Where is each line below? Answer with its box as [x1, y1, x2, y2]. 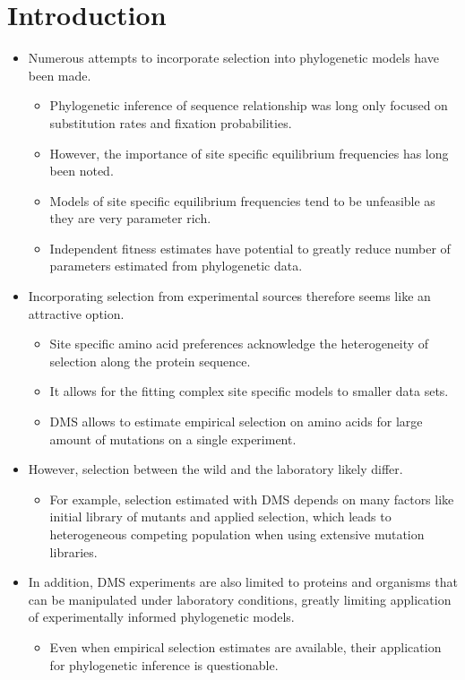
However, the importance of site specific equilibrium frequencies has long [49, 143, 449, 162]
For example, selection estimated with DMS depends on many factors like [49, 489, 454, 508]
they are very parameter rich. [49, 209, 211, 228]
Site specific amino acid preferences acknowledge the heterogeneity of [49, 334, 429, 353]
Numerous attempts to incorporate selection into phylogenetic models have [28, 48, 439, 67]
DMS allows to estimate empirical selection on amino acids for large [49, 412, 423, 431]
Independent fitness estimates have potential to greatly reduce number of [49, 238, 451, 257]
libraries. [49, 542, 98, 561]
